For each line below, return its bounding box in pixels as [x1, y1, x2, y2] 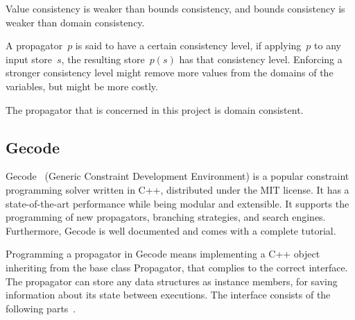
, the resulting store [61, 51, 145, 66]
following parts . [6, 301, 76, 315]
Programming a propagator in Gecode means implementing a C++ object [6, 246, 320, 261]
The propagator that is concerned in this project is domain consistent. [6, 102, 304, 117]
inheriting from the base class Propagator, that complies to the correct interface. [6, 260, 348, 274]
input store [6, 51, 53, 66]
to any [314, 38, 341, 53]
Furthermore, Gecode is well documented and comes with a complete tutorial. [6, 223, 336, 237]
